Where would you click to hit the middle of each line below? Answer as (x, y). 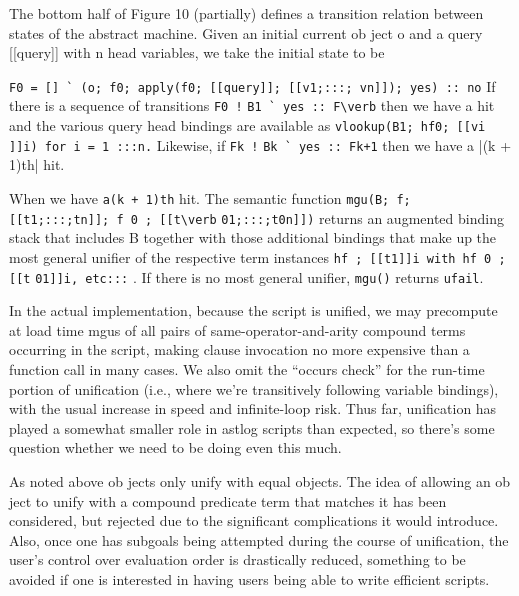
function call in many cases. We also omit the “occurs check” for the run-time (247, 369)
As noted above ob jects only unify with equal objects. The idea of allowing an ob (260, 480)
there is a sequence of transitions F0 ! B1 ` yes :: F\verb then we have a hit (252, 105)
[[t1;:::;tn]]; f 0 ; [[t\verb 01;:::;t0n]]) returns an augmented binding (256, 217)
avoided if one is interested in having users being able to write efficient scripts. (249, 578)
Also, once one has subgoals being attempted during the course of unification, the (259, 539)
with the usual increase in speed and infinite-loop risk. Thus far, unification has (253, 408)
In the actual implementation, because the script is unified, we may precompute (253, 310)
